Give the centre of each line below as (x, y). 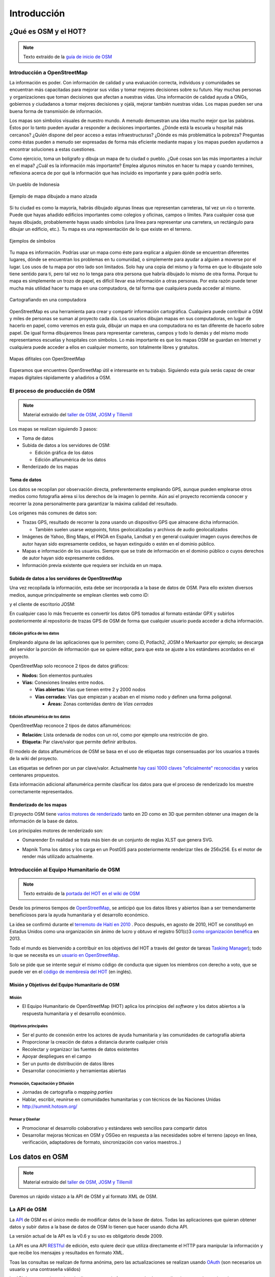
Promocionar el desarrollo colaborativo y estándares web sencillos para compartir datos (115, 1128)
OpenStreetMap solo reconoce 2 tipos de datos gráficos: (69, 666)
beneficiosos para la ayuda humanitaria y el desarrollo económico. (79, 915)
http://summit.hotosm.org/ (50, 1106)
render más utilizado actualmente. (58, 857)
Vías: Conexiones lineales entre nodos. (63, 682)
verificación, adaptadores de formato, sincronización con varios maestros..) (102, 1142)
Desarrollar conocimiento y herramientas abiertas (74, 1071)
